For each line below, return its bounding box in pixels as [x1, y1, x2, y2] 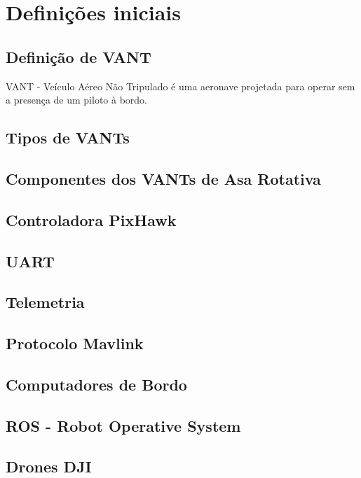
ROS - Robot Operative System [6, 414, 241, 436]
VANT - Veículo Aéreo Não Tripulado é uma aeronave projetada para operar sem [6, 78, 355, 93]
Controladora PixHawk [6, 209, 177, 230]
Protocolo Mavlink [6, 332, 144, 354]
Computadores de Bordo [6, 373, 187, 395]
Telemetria [6, 291, 85, 313]
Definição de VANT [6, 45, 151, 67]
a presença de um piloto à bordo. [6, 92, 147, 107]
